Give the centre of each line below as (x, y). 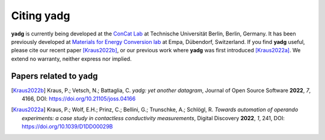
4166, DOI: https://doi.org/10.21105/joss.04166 (79, 99)
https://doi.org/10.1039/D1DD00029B (67, 127)
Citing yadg (41, 16)
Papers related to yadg (54, 76)
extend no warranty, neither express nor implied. (71, 59)
